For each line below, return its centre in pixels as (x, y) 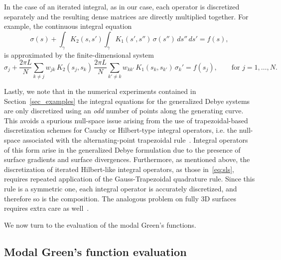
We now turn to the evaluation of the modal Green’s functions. (100, 224)
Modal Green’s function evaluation (95, 251)
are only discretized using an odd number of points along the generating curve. (124, 111)
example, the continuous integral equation (68, 26)
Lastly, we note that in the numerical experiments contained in (100, 91)
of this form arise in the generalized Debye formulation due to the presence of (122, 149)
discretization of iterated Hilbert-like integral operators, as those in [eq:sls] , (119, 169)
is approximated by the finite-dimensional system (79, 54)
